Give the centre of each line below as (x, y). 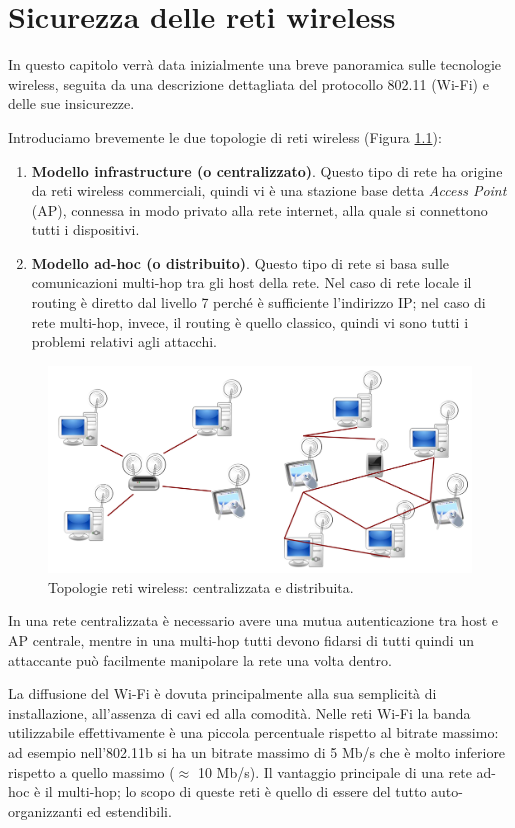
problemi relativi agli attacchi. (124, 341)
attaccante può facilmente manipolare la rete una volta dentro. (200, 659)
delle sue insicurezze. (71, 103)
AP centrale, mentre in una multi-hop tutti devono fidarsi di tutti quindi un (241, 640)
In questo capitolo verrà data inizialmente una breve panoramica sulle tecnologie (255, 64)
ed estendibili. (129, 810)
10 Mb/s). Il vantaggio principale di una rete (334, 771)
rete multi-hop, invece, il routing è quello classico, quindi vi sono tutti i (250, 321)
